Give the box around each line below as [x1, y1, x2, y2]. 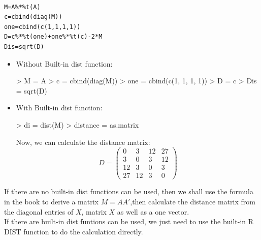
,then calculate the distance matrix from [130, 196, 255, 206]
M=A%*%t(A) [4, 3, 41, 11]
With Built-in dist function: [16, 102, 103, 113]
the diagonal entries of [4, 206, 74, 217]
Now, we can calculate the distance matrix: [16, 136, 150, 147]
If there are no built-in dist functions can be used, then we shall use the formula [4, 186, 253, 197]
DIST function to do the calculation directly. [4, 226, 143, 236]
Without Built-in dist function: [16, 58, 113, 69]
